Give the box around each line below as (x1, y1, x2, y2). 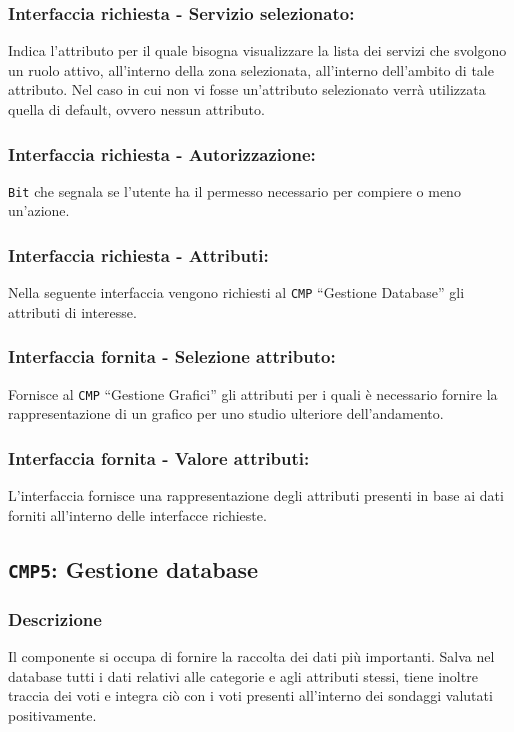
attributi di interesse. (8, 301, 137, 322)
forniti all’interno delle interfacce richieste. (8, 504, 267, 525)
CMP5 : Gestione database (8, 553, 259, 584)
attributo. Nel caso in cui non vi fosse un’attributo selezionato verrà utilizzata (8, 79, 486, 100)
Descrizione (8, 606, 102, 631)
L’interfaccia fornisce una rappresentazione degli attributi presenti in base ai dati (8, 485, 504, 506)
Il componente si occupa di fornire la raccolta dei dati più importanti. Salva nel (8, 645, 495, 666)
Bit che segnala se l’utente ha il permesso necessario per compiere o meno (8, 180, 461, 201)
